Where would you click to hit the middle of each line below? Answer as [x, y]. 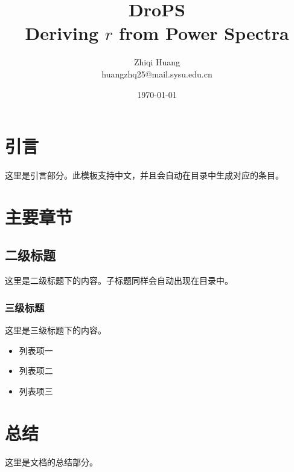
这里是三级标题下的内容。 [56, 330]
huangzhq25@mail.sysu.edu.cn [157, 74]
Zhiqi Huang [157, 62]
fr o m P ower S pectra [204, 33]
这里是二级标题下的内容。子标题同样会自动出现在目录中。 [119, 280]
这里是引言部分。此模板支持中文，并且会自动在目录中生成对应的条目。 [144, 175]
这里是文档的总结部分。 [51, 461]
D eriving [62, 33]
